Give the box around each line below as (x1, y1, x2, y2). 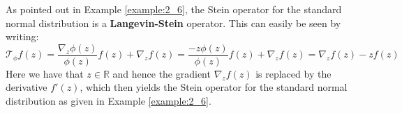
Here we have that (6, 66, 84, 80)
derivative (6, 80, 47, 94)
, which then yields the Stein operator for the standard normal (80, 80, 348, 94)
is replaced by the (255, 66, 332, 80)
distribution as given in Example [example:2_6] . (6, 94, 211, 108)
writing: (6, 29, 39, 44)
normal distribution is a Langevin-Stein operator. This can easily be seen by (6, 15, 341, 30)
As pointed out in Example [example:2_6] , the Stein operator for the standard (6, 2, 342, 16)
